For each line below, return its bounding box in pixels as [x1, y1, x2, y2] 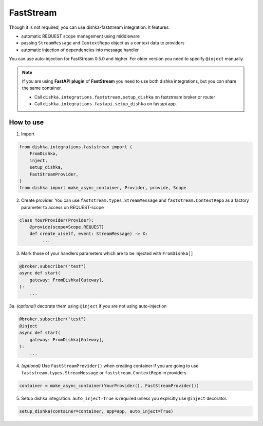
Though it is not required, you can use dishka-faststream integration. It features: [9, 24, 170, 30]
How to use [9, 118, 44, 126]
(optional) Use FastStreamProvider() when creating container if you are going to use [21, 363, 199, 369]
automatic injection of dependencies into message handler [21, 47, 139, 53]
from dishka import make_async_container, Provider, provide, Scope [19, 185, 187, 191]
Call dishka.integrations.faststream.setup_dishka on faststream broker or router [34, 94, 215, 100]
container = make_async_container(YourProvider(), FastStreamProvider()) [19, 383, 199, 388]
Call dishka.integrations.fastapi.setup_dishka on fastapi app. [34, 101, 177, 107]
